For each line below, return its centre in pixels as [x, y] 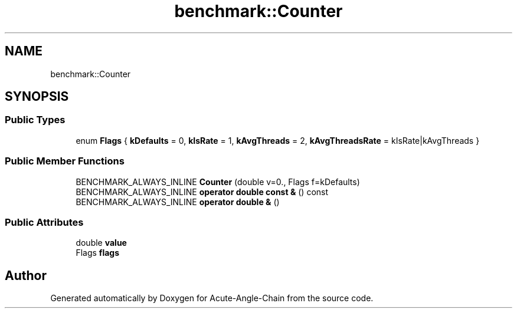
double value [101, 243]
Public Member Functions [65, 161]
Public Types [35, 120]
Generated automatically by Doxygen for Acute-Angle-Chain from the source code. [212, 298]
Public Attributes [44, 222]
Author [26, 275]
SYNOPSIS [37, 97]
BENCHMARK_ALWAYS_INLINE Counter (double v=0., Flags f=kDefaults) [218, 182]
